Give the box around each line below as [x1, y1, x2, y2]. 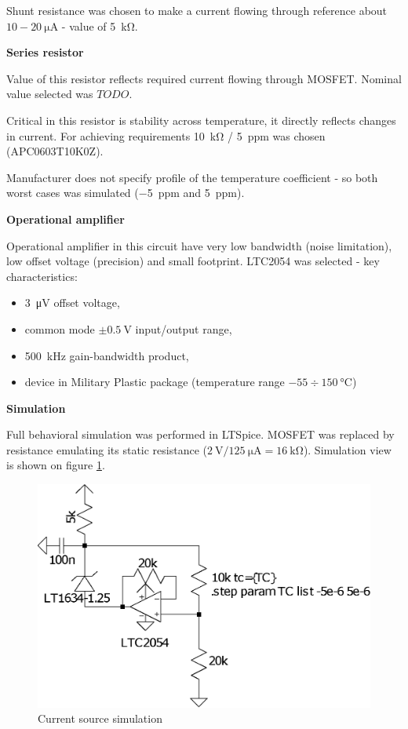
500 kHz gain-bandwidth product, [24, 347, 189, 363]
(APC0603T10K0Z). [6, 143, 104, 159]
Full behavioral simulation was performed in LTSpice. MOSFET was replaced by [6, 426, 395, 443]
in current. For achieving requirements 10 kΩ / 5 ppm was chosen [6, 127, 326, 144]
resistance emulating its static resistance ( [6, 441, 207, 457]
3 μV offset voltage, [24, 294, 120, 311]
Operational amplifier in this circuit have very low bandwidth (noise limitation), [6, 237, 392, 253]
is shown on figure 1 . [6, 457, 105, 473]
